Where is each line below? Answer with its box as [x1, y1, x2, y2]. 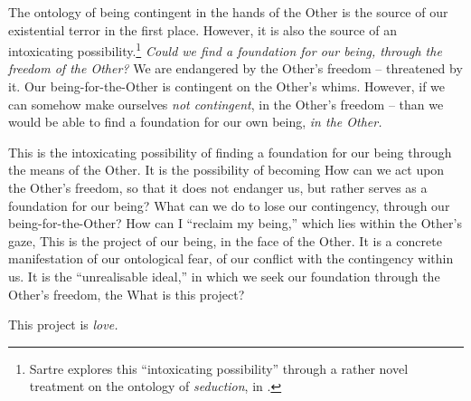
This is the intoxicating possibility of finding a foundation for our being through [8, 142, 452, 161]
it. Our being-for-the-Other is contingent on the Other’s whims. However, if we [8, 77, 446, 96]
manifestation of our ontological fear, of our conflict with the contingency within [8, 249, 454, 268]
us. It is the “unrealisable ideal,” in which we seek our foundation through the [8, 266, 440, 285]
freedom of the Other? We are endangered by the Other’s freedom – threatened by [8, 59, 463, 78]
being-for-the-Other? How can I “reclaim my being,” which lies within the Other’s [8, 214, 462, 233]
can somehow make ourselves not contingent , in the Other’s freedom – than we [8, 94, 444, 113]
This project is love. [8, 315, 118, 334]
